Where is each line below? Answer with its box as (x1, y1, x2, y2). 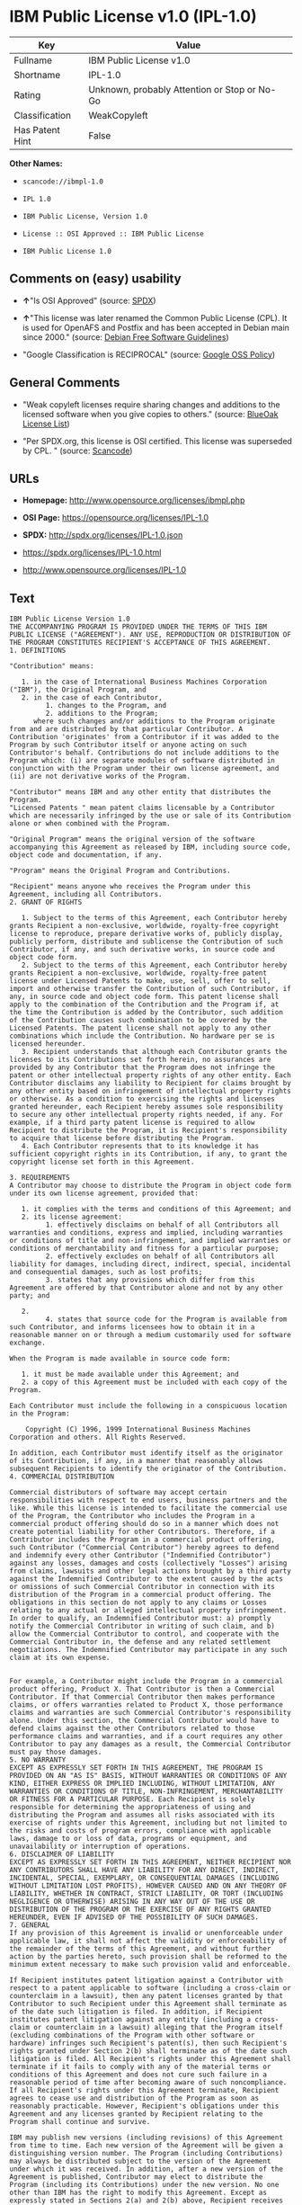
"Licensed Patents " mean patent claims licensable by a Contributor (9, 803, 276, 813)
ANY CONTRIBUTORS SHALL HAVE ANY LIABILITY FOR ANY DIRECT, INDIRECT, (9, 1866, 280, 1875)
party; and (9, 1291, 50, 1300)
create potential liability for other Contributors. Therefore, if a (9, 1527, 276, 1537)
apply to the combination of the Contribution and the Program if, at (9, 1000, 280, 1009)
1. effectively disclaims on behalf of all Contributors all (45, 1220, 280, 1229)
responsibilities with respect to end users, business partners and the (9, 1495, 288, 1505)
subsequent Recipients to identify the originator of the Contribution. (9, 1464, 288, 1474)
